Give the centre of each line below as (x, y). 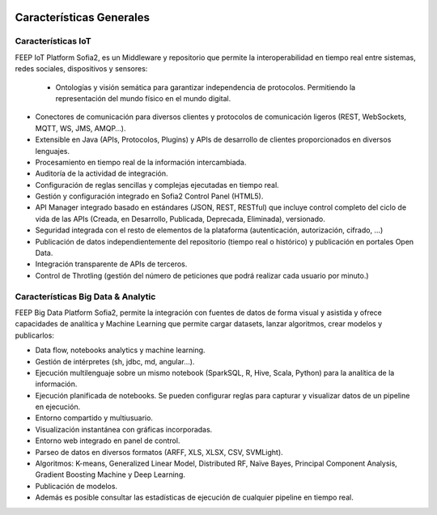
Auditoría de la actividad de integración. (102, 173)
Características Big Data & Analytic (85, 296)
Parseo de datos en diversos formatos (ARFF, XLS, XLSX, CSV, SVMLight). (159, 452)
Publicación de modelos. (76, 486)
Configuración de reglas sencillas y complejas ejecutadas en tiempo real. (157, 185)
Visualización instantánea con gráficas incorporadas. (124, 429)
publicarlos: (34, 335)
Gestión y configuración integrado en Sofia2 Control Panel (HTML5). (149, 196)
